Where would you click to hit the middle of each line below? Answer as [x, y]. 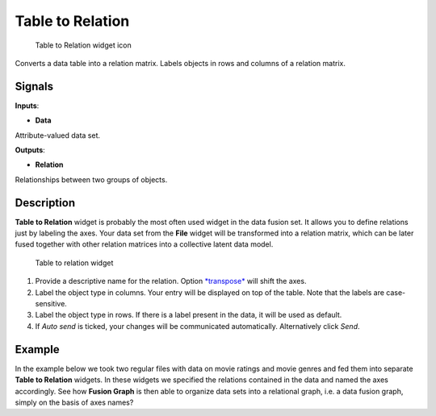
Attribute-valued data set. [58, 135]
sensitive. [51, 304]
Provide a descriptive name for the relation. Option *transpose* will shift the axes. [171, 281]
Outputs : [30, 150]
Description [45, 203]
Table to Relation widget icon [84, 45]
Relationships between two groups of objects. [91, 179]
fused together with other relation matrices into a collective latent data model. [144, 244]
